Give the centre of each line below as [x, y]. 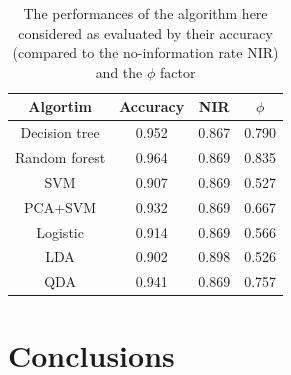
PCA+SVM [60, 206]
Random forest [60, 157]
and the [119, 71]
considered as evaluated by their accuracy [145, 32]
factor [177, 71]
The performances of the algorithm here [145, 13]
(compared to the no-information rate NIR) [145, 52]
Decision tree [60, 132]
